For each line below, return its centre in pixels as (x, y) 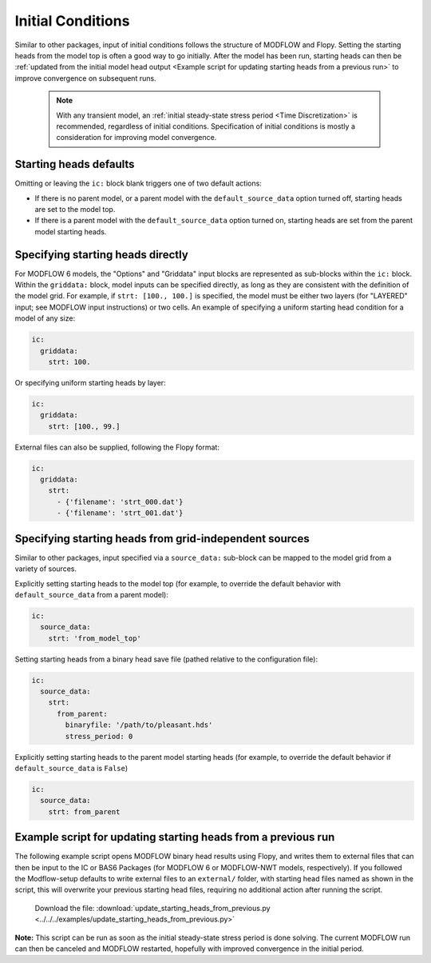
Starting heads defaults (75, 164)
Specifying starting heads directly (102, 255)
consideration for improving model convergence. (136, 138)
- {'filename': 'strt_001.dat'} (120, 513)
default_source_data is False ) (71, 768)
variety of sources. (46, 569)
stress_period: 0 (99, 736)
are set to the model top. (75, 209)
